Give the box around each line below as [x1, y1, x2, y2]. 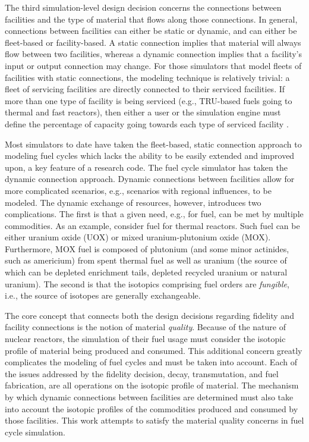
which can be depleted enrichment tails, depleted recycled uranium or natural [5, 266, 288, 278]
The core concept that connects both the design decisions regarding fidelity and [5, 309, 294, 321]
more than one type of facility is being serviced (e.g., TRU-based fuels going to [5, 94, 292, 106]
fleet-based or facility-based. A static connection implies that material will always [5, 36, 301, 48]
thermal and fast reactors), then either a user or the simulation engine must [5, 106, 281, 118]
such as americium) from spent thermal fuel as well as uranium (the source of [5, 254, 287, 267]
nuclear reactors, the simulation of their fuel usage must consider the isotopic [5, 333, 286, 345]
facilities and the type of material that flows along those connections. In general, [5, 12, 298, 25]
